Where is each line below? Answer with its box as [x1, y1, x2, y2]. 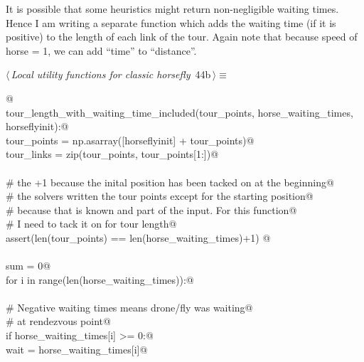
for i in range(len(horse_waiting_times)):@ [6, 272, 194, 287]
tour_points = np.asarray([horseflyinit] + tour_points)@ [6, 132, 255, 147]
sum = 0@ [6, 258, 51, 273]
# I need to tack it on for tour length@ [6, 216, 177, 231]
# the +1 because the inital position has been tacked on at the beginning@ [6, 174, 334, 189]
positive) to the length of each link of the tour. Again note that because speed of [6, 29, 358, 44]
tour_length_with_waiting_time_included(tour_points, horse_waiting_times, [6, 105, 353, 119]
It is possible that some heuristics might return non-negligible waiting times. [6, 1, 339, 16]
